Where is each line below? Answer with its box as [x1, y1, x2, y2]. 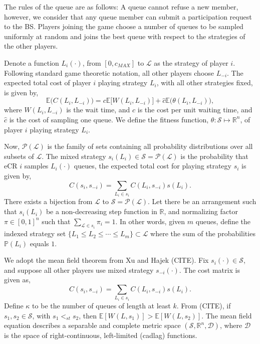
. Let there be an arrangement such [147, 196, 256, 207]
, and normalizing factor [164, 206, 238, 217]
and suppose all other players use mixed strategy [4, 264, 154, 275]
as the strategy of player [154, 57, 228, 68]
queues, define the [195, 216, 251, 226]
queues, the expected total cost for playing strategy [74, 160, 231, 171]
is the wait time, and [66, 104, 130, 115]
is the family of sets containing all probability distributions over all [47, 141, 253, 151]
